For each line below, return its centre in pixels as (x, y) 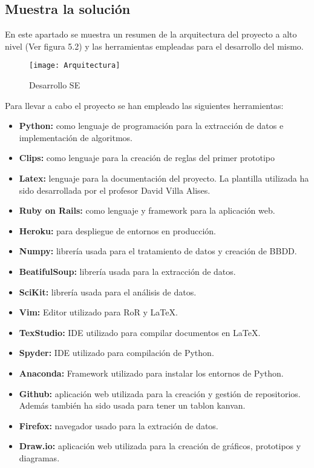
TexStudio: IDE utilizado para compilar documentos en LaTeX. (140, 332)
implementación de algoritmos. (76, 137)
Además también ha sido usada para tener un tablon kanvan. (132, 405)
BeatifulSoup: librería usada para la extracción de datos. (127, 271)
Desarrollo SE (55, 85)
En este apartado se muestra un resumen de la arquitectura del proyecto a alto (151, 34)
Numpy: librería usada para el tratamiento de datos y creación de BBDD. (158, 251)
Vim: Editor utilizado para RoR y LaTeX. (98, 312)
